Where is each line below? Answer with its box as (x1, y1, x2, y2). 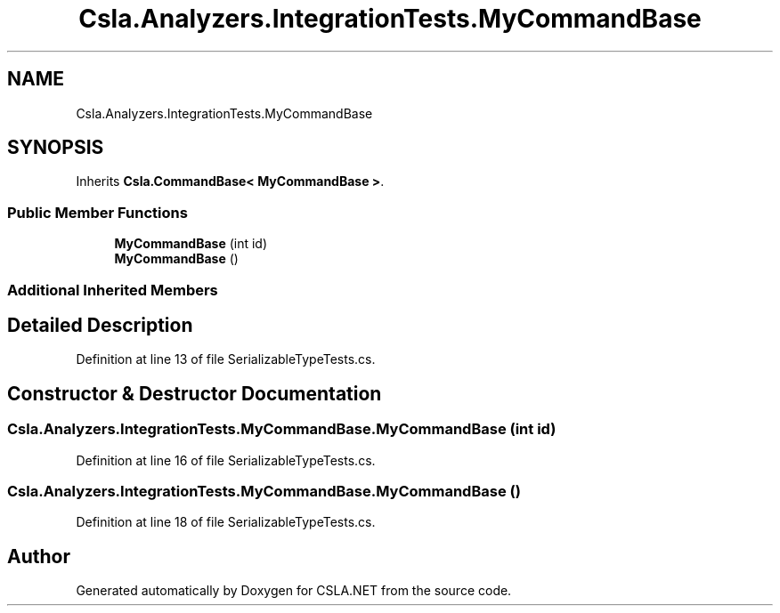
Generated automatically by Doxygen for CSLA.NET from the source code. (76, 583, 512, 599)
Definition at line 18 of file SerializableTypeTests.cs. (76, 514, 376, 530)
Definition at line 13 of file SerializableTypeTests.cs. (76, 351, 376, 367)
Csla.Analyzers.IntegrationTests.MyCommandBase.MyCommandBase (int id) (7, 420, 557, 439)
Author (7, 544, 70, 568)
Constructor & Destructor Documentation (7, 382, 382, 405)
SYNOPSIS (7, 136, 104, 159)
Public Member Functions (7, 203, 188, 222)
